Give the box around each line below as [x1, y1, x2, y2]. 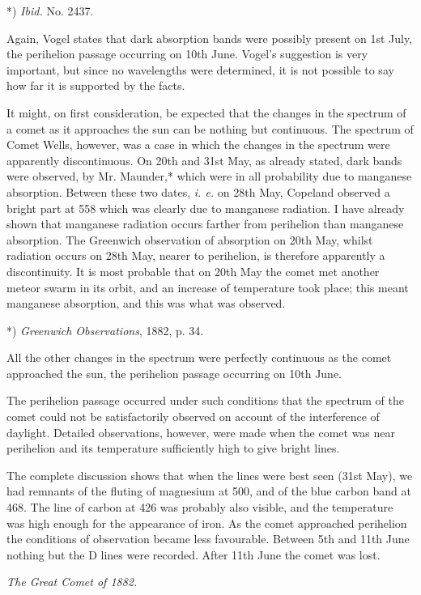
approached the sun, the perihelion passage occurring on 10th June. [6, 364, 342, 381]
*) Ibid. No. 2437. [6, 2, 94, 19]
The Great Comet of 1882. [6, 573, 138, 590]
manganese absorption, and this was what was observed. [6, 295, 286, 312]
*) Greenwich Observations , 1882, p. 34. [6, 321, 204, 338]
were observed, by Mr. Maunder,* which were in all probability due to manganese [6, 168, 412, 185]
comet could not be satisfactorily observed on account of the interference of [6, 408, 380, 425]
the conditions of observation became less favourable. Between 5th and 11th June [6, 530, 410, 547]
